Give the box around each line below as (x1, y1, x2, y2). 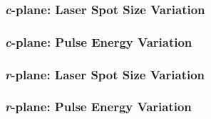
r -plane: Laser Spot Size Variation (5, 65, 205, 83)
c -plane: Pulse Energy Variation (5, 33, 192, 50)
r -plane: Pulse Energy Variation (5, 98, 192, 115)
